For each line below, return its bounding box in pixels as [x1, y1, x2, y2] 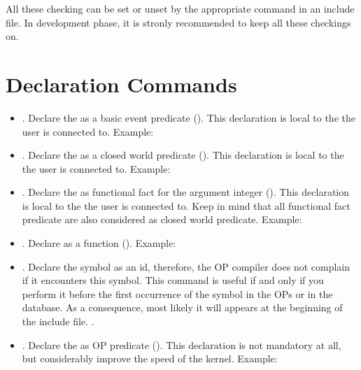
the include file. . [22, 314, 94, 329]
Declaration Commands [6, 69, 237, 98]
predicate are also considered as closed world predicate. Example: [22, 212, 302, 227]
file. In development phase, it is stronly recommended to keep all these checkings [6, 15, 351, 29]
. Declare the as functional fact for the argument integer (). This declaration [22, 185, 350, 199]
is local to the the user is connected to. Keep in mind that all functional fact [22, 198, 351, 213]
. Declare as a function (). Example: [22, 236, 176, 250]
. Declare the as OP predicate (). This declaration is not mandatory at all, [22, 337, 341, 352]
